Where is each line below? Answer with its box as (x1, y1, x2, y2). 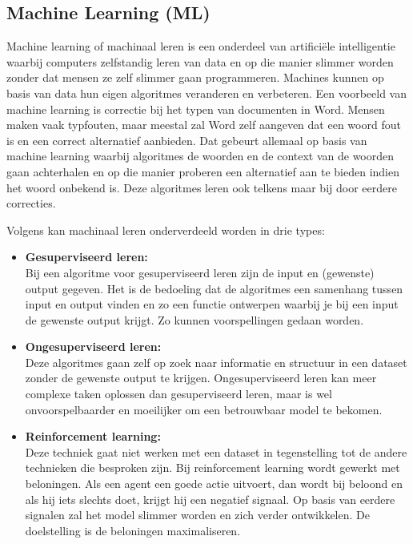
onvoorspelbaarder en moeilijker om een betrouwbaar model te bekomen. (25, 401, 383, 417)
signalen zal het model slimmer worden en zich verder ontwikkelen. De (25, 506, 370, 523)
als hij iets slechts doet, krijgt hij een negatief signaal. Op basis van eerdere (25, 490, 395, 507)
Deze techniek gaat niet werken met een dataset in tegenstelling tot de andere (25, 443, 407, 460)
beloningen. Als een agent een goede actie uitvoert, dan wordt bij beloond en (25, 475, 403, 492)
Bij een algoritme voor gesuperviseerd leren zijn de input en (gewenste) (25, 264, 375, 280)
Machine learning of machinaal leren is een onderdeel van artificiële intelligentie (6, 38, 395, 54)
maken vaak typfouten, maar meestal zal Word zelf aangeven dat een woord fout (6, 116, 401, 133)
